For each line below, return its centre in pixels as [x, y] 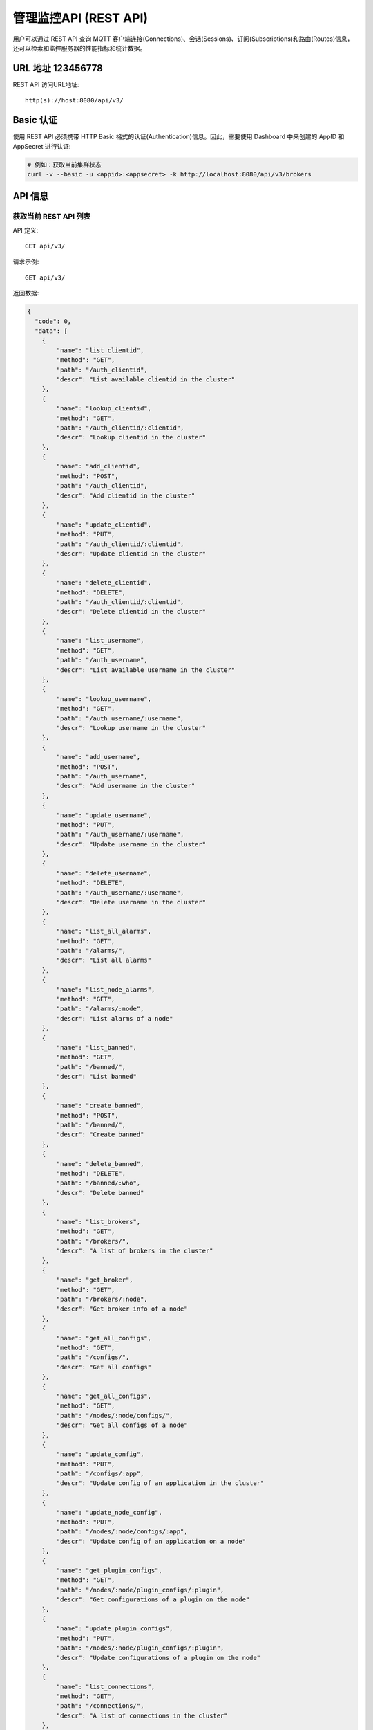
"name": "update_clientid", [104, 525]
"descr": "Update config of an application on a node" [151, 1541]
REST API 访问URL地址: [46, 84]
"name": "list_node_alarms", [106, 989]
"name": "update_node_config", [109, 1512]
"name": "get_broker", [95, 1280]
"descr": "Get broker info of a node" [122, 1309]
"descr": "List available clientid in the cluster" [146, 379]
